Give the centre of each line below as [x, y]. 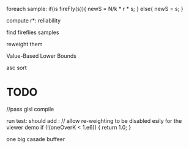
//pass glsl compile [30, 109]
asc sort [17, 68]
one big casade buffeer [36, 139]
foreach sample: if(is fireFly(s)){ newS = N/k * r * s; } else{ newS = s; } [95, 9]
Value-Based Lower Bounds [41, 56]
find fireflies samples [33, 32]
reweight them [24, 44]
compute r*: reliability [34, 20]
